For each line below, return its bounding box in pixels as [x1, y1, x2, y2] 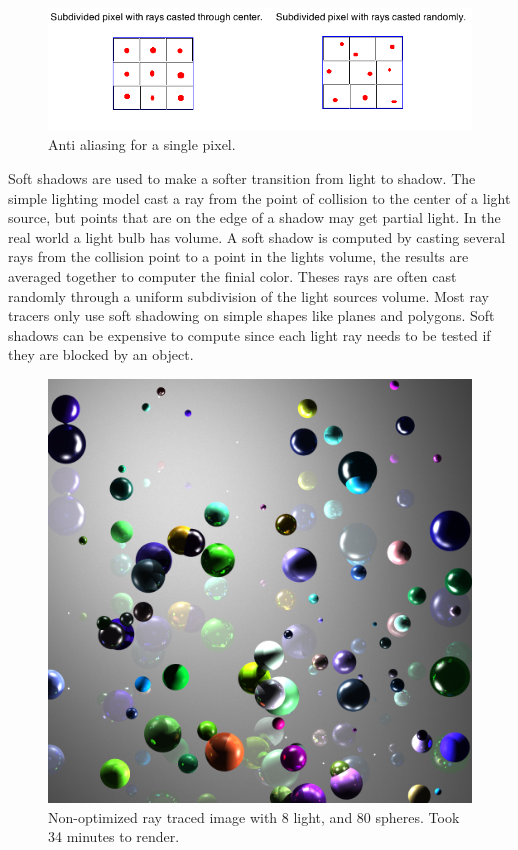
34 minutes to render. [48, 826, 180, 847]
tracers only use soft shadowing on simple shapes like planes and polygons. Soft [8, 305, 495, 326]
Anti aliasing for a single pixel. [48, 134, 236, 155]
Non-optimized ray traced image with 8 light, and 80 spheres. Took [48, 806, 460, 827]
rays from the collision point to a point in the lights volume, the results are [8, 246, 469, 267]
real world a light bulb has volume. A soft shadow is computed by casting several [8, 226, 506, 247]
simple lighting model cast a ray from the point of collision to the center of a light [8, 187, 511, 208]
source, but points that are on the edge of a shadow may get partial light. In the [8, 207, 501, 228]
